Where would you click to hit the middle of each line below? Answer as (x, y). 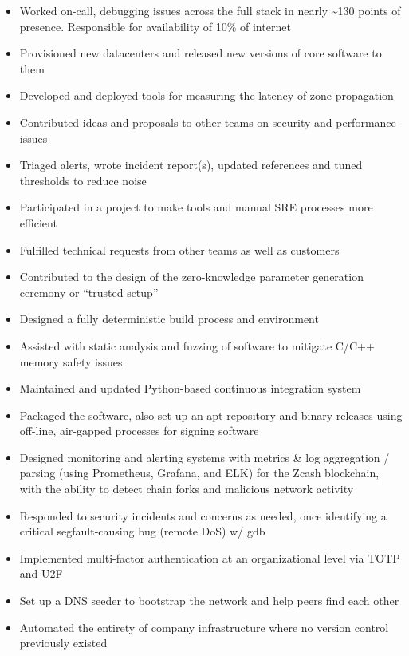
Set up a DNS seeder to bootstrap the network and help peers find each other (209, 601)
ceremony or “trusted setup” (89, 292)
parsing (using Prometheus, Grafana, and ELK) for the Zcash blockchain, (199, 473)
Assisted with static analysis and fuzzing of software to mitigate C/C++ (197, 345)
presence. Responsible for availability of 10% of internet (155, 26)
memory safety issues (71, 361)
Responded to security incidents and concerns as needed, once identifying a (203, 515)
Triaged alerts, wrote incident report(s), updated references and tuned (191, 165)
